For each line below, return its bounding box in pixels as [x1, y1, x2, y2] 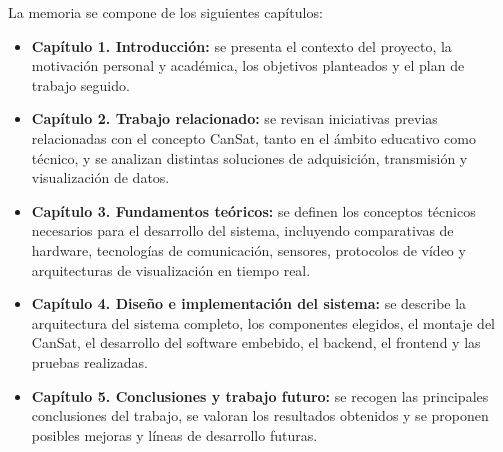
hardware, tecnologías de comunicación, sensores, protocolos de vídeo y [31, 239, 466, 260]
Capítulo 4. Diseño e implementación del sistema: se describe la [31, 293, 467, 314]
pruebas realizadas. [31, 351, 148, 372]
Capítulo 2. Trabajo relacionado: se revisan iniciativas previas [31, 108, 438, 129]
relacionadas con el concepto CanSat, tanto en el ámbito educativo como [31, 127, 476, 148]
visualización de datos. [31, 167, 170, 188]
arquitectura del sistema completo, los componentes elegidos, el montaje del [31, 312, 495, 333]
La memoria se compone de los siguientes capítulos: [8, 2, 323, 22]
